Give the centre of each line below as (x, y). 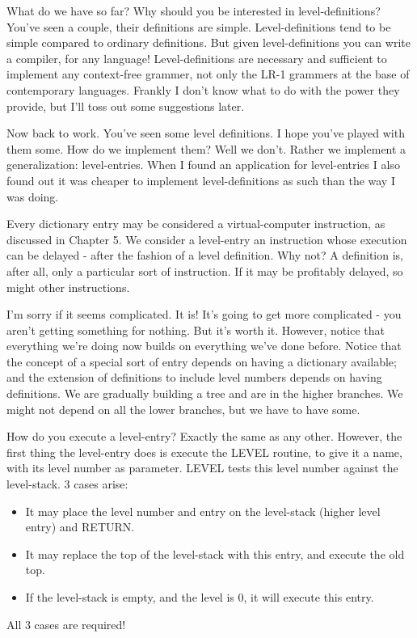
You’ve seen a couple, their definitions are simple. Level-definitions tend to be (199, 26)
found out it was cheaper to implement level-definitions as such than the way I (201, 180)
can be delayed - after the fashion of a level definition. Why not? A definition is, (205, 255)
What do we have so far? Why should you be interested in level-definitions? (194, 11)
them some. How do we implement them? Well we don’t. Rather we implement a (206, 148)
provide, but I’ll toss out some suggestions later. (126, 106)
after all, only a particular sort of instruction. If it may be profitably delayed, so (205, 270)
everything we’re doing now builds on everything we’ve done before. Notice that (204, 346)
